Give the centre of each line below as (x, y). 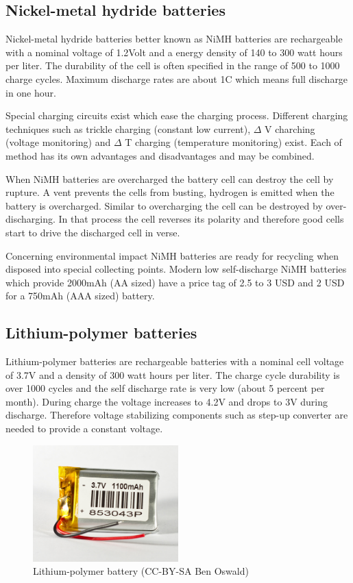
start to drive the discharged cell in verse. (93, 232)
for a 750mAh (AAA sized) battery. (80, 296)
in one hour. (31, 92)
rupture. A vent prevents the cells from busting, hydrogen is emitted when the (170, 192)
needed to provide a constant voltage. (84, 429)
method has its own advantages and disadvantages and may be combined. (160, 155)
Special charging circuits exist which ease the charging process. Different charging (177, 115)
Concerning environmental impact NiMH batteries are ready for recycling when (172, 255)
